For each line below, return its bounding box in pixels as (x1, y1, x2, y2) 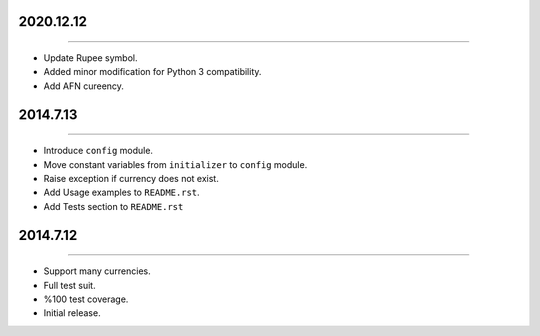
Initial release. (43, 307, 101, 319)
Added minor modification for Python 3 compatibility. (43, 66, 262, 78)
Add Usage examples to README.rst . (43, 186, 200, 199)
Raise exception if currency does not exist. (43, 172, 219, 184)
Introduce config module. (43, 145, 154, 157)
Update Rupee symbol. (43, 52, 139, 64)
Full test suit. (43, 279, 96, 291)
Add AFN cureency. (43, 80, 125, 92)
